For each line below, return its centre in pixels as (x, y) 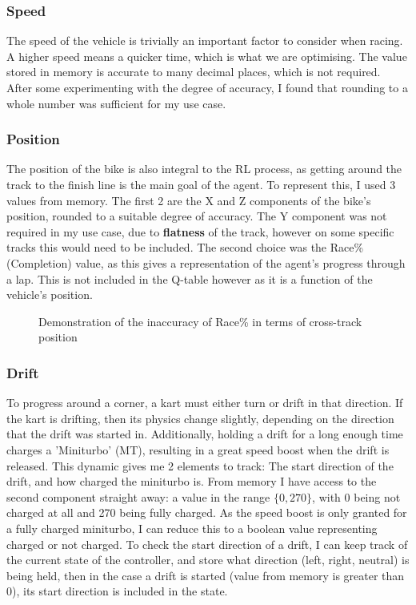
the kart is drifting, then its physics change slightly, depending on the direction (200, 418)
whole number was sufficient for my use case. (116, 103)
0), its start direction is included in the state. (117, 591)
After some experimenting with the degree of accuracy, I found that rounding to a (207, 87)
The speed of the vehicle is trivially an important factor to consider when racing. (205, 40)
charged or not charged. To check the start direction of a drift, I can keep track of (207, 544)
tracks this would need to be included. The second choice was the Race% (185, 247)
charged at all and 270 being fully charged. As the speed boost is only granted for (207, 512)
